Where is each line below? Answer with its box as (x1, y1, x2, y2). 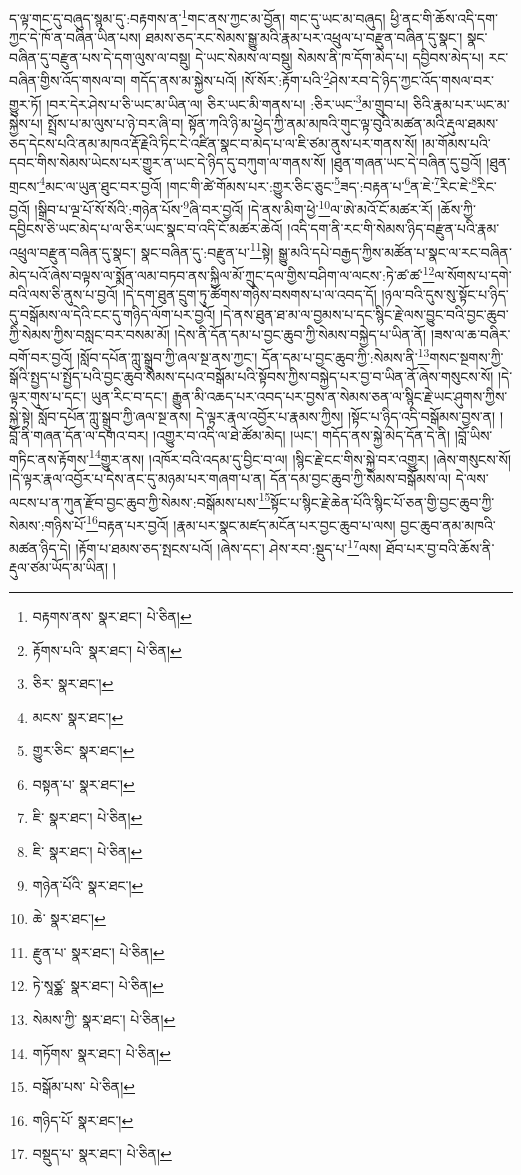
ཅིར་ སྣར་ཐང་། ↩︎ (32, 673, 114, 694)
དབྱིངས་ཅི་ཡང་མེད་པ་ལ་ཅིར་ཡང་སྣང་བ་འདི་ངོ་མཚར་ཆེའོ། (9, 218, 283, 239)
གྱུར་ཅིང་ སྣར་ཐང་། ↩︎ (32, 740, 135, 761)
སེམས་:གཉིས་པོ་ (9, 514, 87, 535)
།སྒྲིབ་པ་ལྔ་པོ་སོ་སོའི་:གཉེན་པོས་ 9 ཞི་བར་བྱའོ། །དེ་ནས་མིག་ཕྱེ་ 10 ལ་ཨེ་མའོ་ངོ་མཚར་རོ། (34, 195, 433, 219)
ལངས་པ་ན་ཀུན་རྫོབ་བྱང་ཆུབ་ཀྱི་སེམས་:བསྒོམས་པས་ (9, 491, 259, 512)
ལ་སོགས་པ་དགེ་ (434, 264, 512, 285)
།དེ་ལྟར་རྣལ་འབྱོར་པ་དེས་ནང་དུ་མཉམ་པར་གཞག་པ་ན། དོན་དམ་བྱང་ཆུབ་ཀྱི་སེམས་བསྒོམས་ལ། (9, 467, 452, 488)
